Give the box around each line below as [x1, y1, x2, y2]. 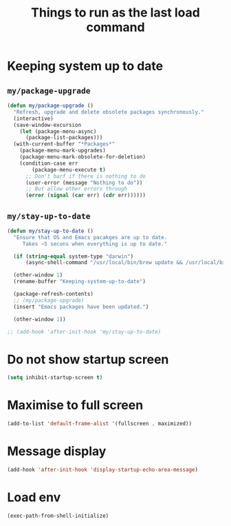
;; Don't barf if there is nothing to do [25, 172, 146, 180]
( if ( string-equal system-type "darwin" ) [13, 253, 134, 260]
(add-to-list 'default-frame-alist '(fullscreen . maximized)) [7, 421, 192, 427]
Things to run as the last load [30, 5, 201, 21]
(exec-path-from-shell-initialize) [7, 512, 109, 519]
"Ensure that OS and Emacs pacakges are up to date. [13, 234, 168, 241]
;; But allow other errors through [25, 185, 128, 192]
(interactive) [13, 115, 54, 122]
